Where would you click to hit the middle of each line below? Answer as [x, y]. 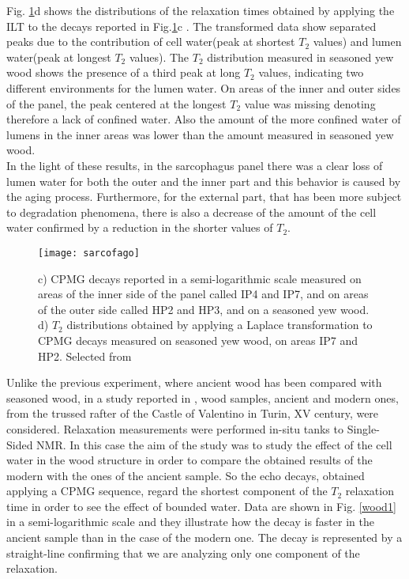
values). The [159, 57]
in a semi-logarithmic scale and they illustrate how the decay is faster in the [190, 522]
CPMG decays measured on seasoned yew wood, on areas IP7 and [198, 340]
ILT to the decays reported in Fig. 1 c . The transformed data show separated [191, 26]
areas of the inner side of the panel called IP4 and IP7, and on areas [203, 294]
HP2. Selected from [85, 356]
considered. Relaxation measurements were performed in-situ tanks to [175, 428]
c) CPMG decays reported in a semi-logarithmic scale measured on [200, 278]
